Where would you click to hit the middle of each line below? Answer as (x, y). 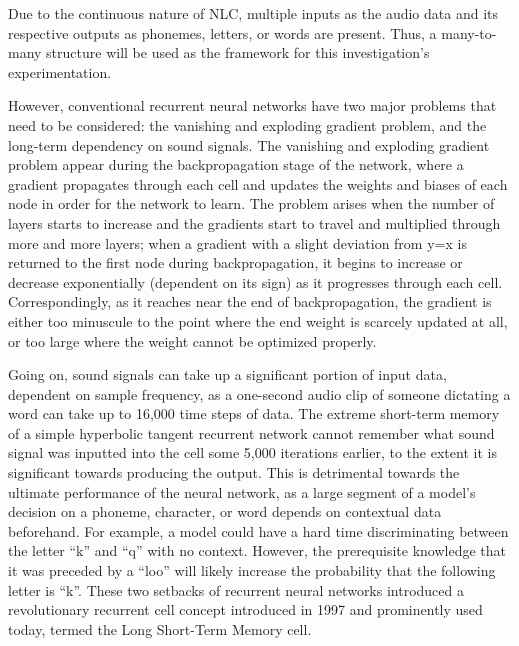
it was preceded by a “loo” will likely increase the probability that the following (252, 570)
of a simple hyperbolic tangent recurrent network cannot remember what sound (251, 432)
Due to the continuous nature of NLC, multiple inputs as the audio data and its (253, 13)
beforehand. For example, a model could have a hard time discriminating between (258, 530)
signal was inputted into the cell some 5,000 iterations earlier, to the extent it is (252, 452)
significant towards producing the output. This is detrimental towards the (234, 472)
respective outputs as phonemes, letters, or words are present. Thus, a (222, 32)
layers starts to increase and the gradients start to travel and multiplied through (254, 222)
